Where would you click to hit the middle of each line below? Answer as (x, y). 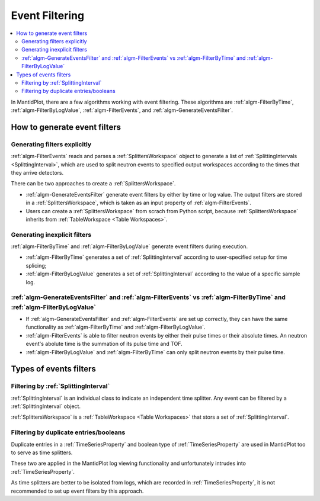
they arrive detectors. (37, 173)
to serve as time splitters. (42, 452)
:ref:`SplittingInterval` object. (46, 406)
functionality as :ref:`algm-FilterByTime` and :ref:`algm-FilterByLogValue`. (116, 327)
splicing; (36, 265)
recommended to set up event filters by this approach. (77, 491)
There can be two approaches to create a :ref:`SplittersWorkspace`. (93, 184)
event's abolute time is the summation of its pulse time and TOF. (104, 344)
